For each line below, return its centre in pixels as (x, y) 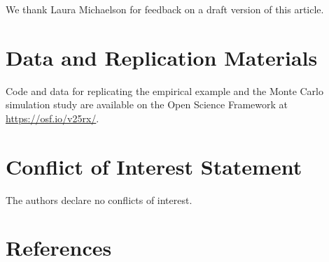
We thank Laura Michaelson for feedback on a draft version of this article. (165, 9)
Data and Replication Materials (162, 57)
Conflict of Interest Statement (154, 166)
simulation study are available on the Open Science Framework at (147, 104)
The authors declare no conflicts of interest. (99, 199)
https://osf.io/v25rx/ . (52, 118)
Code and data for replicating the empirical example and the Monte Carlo (165, 90)
